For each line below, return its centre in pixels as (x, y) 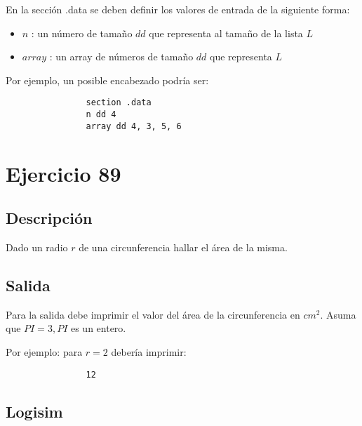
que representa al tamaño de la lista (226, 33)
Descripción (49, 218)
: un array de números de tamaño (121, 56)
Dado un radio (37, 247)
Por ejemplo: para (44, 351)
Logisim (34, 411)
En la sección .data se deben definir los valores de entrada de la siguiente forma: (178, 9)
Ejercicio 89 (63, 173)
